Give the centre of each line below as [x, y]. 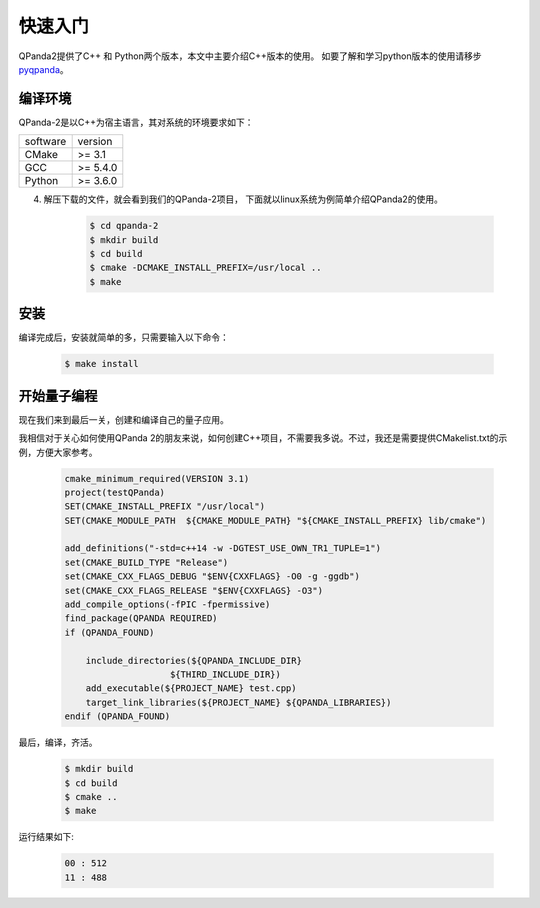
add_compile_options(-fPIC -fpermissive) [167, 604]
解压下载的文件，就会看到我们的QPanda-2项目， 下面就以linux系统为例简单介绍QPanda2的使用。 [243, 199]
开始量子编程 [58, 395]
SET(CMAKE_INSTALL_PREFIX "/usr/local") [164, 506]
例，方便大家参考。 [58, 452]
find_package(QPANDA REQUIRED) [141, 618]
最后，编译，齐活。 [58, 742]
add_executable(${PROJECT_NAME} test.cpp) [191, 688]
